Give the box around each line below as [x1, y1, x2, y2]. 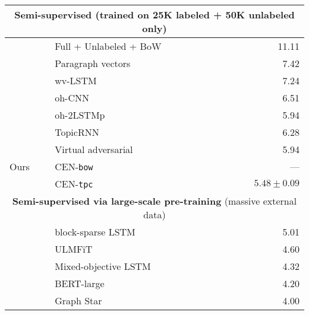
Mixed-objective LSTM [55, 259, 151, 273]
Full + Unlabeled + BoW [55, 39, 162, 53]
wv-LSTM [55, 74, 97, 87]
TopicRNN [55, 125, 99, 139]
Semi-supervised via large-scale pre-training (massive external [12, 194, 297, 208]
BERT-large [55, 276, 105, 290]
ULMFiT [55, 242, 93, 256]
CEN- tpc [55, 177, 93, 190]
